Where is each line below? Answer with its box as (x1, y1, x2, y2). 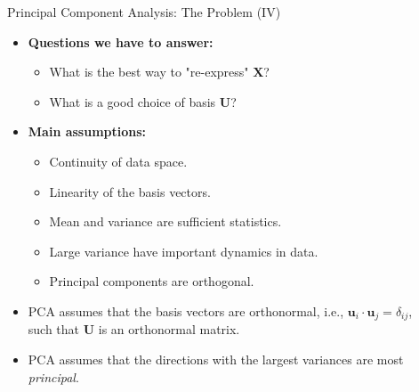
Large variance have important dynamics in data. (49, 241, 318, 260)
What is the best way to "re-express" (49, 62, 249, 81)
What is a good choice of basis (49, 92, 216, 110)
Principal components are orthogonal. (49, 272, 254, 290)
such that (28, 320, 80, 339)
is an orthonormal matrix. (98, 320, 240, 339)
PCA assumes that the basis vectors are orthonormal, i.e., (28, 301, 344, 320)
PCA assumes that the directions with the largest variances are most (28, 349, 404, 368)
